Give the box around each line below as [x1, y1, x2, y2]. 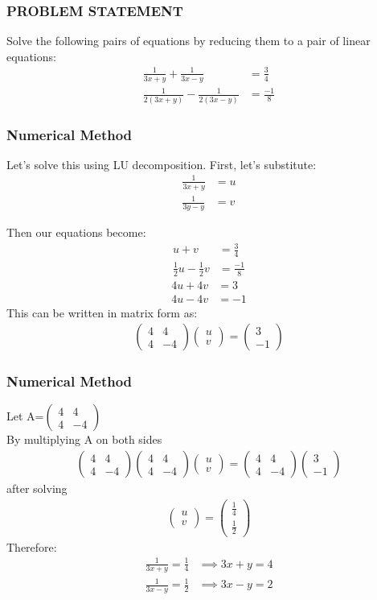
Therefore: [6, 538, 57, 555]
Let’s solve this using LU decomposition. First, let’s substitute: [6, 155, 317, 172]
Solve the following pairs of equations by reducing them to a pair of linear [6, 32, 371, 49]
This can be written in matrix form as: [6, 304, 198, 321]
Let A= [6, 408, 44, 424]
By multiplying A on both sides [6, 431, 162, 448]
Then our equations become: [6, 224, 146, 241]
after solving [6, 480, 68, 497]
